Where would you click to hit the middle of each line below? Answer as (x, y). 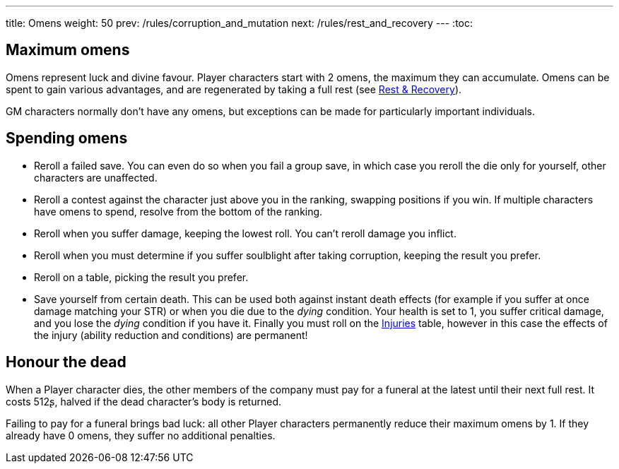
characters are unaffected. (96, 177)
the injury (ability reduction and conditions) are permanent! (171, 335)
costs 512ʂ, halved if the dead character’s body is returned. (144, 401)
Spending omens (67, 138)
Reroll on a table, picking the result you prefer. (141, 277)
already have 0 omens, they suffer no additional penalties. (141, 435)
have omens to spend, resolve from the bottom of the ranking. (178, 211)
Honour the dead (66, 362)
